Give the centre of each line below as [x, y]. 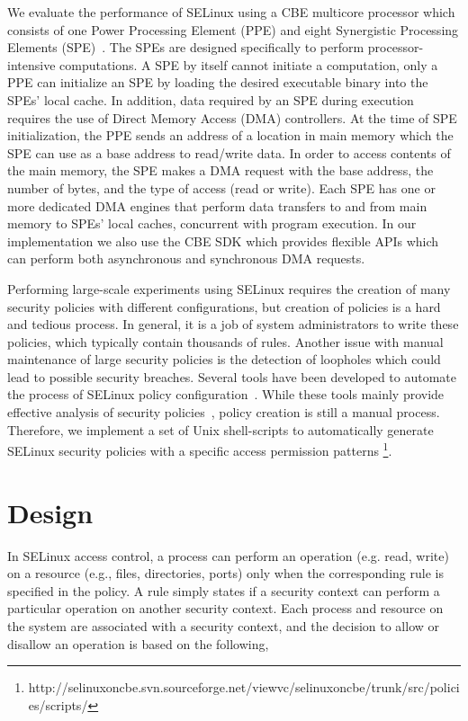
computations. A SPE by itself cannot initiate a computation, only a [249, 64]
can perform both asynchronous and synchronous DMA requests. [186, 258]
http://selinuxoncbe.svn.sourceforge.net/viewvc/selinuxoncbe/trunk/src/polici [244, 687]
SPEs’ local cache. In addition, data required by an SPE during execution [211, 99]
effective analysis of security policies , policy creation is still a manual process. [224, 412]
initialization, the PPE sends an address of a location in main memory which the [230, 135]
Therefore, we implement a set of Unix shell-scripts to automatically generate [220, 429]
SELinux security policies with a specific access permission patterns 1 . [200, 449]
